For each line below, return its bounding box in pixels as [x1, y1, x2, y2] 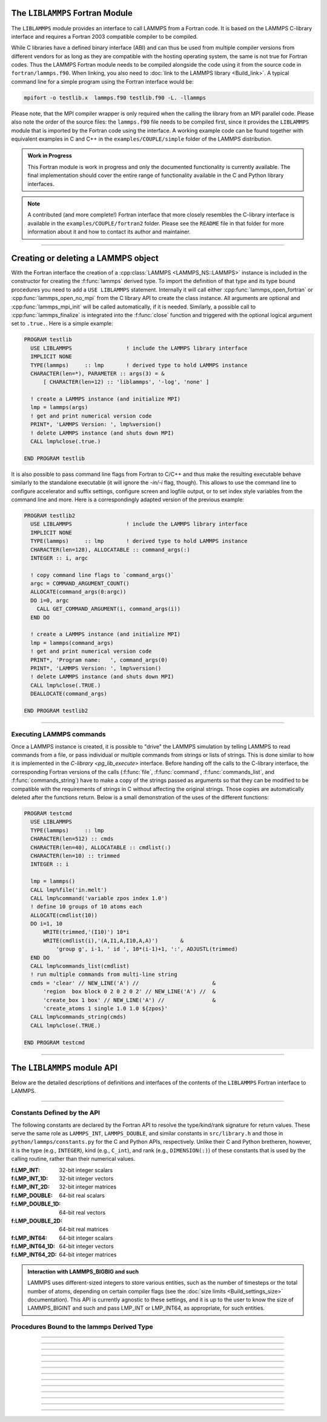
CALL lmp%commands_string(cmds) [30, 1013, 127, 1021]
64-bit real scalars [59, 1192, 105, 1199]
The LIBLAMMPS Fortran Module [11, 8, 133, 18]
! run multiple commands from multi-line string [30, 971, 178, 978]
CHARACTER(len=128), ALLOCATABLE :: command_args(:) [30, 546, 190, 553]
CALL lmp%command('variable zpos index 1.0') [30, 895, 168, 901]
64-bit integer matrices [59, 1251, 117, 1258]
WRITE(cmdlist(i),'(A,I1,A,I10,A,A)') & [43, 937, 184, 944]
